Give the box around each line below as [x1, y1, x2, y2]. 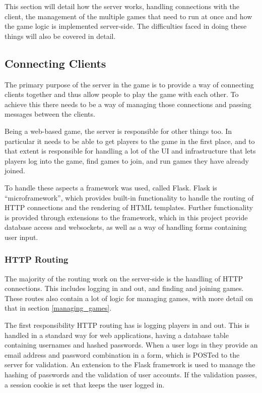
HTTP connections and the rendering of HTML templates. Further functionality [5, 202, 253, 213]
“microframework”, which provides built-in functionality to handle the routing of [5, 192, 254, 203]
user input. [5, 231, 38, 242]
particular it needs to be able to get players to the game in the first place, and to [5, 135, 255, 146]
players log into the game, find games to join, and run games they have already [5, 155, 249, 166]
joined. [5, 165, 25, 176]
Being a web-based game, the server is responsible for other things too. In [5, 125, 232, 136]
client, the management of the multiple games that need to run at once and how [5, 11, 252, 21]
